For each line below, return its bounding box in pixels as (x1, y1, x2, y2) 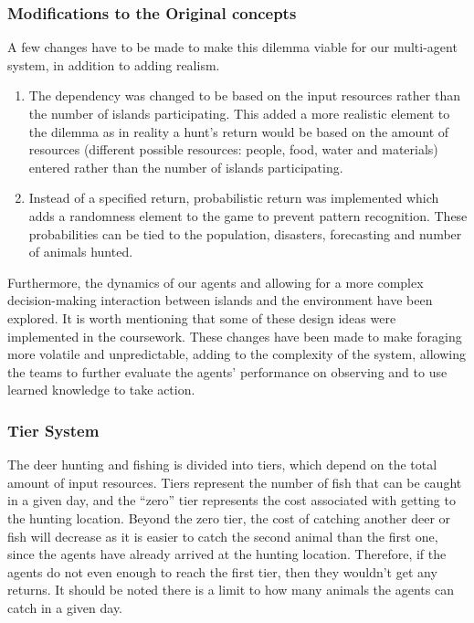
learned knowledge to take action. (7, 380, 195, 399)
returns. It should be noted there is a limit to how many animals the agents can (7, 580, 454, 599)
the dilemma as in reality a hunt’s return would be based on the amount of (28, 121, 449, 141)
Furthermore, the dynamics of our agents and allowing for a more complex (7, 272, 424, 291)
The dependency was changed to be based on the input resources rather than (28, 86, 460, 105)
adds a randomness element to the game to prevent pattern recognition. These (28, 206, 468, 225)
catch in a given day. (7, 597, 122, 617)
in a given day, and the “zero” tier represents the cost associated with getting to (7, 491, 456, 510)
